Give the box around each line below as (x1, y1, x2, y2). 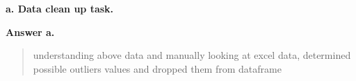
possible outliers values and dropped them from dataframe (33, 61, 282, 75)
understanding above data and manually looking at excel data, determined (33, 48, 351, 62)
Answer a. (6, 24, 55, 39)
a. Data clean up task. (6, 1, 114, 15)
